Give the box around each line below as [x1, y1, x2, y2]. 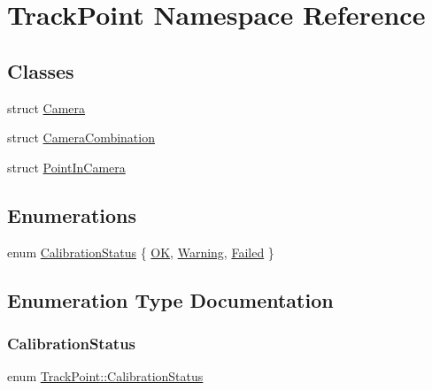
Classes [7, 57, 74, 84]
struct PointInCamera [7, 157, 126, 176]
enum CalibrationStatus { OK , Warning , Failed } [7, 242, 274, 261]
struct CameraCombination [7, 128, 155, 147]
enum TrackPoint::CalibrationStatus [7, 367, 204, 386]
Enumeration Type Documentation [7, 286, 334, 313]
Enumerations [7, 201, 137, 228]
